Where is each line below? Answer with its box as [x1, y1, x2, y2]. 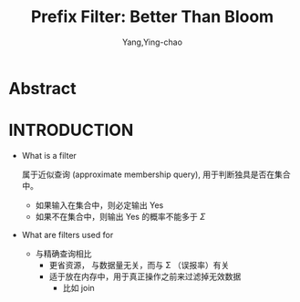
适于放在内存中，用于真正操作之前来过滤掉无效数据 [48, 271, 242, 282]
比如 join [62, 282, 95, 293]
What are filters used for [21, 229, 114, 240]
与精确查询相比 [35, 248, 92, 259]
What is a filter [21, 150, 77, 161]
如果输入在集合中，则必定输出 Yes [35, 199, 164, 211]
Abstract [8, 78, 77, 99]
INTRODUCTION [8, 120, 134, 141]
